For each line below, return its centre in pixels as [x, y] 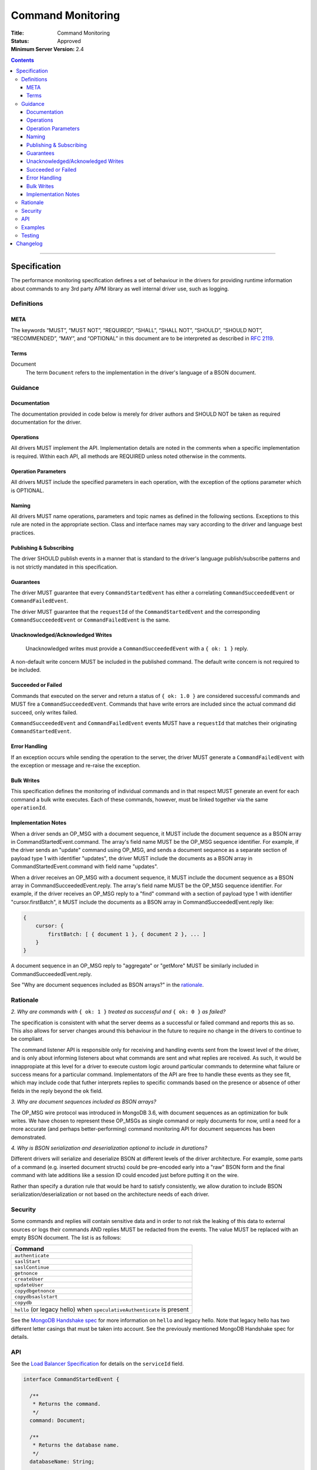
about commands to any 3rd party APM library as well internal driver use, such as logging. [120, 289]
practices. [23, 533]
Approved [69, 41]
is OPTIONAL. [28, 490]
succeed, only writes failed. [44, 712]
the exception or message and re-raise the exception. [76, 766]
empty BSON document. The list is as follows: [66, 1237]
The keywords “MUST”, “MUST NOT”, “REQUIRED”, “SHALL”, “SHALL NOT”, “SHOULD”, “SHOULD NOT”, [137, 330]
